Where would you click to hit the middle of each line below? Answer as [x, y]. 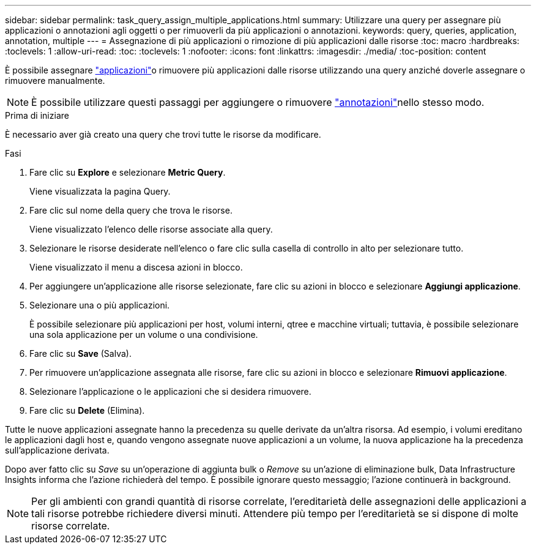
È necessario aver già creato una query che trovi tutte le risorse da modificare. [163, 134]
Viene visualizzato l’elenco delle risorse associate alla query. [151, 229]
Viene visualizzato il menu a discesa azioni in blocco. [136, 267]
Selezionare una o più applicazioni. [100, 305]
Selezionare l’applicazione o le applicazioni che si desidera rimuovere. [170, 391]
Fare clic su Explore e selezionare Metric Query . [128, 172]
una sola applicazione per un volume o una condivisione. [144, 334]
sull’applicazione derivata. [57, 450]
